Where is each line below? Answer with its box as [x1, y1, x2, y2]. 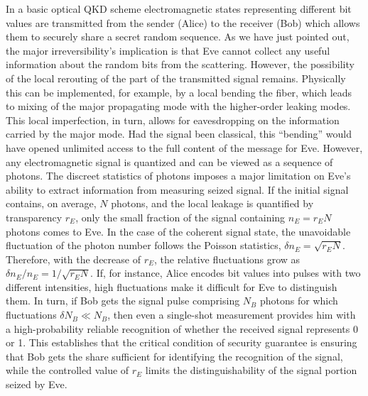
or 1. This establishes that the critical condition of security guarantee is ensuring [6, 335, 357, 350]
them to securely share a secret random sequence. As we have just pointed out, [6, 29, 350, 44]
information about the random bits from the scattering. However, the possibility [6, 57, 355, 72]
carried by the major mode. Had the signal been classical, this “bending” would [6, 126, 352, 141]
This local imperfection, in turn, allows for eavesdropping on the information [6, 112, 340, 127]
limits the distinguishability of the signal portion [145, 363, 357, 378]
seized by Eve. [6, 377, 67, 392]
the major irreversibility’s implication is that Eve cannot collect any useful [6, 43, 330, 57]
